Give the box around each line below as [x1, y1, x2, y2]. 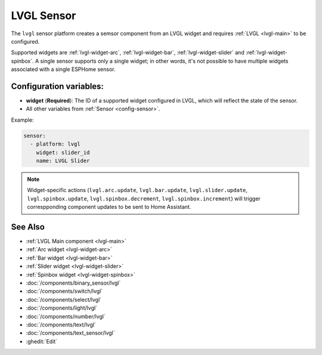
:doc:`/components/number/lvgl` [26, 313, 106, 320]
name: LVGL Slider [36, 157, 90, 164]
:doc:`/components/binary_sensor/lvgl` [26, 279, 121, 286]
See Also [11, 221, 45, 232]
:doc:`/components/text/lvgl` [26, 321, 97, 328]
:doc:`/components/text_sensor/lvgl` [26, 329, 115, 337]
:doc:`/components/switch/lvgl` [26, 288, 103, 295]
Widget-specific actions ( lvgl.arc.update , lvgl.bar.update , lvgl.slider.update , [27, 187, 247, 194]
